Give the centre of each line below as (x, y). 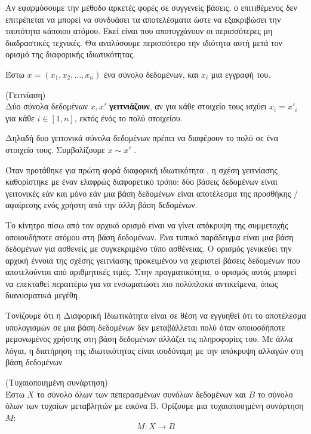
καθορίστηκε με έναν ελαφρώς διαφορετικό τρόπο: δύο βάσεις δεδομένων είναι (141, 181)
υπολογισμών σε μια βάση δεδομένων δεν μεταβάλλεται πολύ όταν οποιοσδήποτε (145, 327)
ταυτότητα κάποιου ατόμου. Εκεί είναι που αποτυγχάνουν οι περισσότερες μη (139, 31)
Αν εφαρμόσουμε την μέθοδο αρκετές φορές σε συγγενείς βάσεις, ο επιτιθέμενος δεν (151, 7)
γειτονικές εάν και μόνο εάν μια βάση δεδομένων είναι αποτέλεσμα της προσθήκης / (152, 193)
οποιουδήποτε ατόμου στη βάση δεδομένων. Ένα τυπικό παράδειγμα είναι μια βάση (150, 236)
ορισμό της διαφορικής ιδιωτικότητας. (70, 54)
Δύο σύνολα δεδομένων (47, 106)
